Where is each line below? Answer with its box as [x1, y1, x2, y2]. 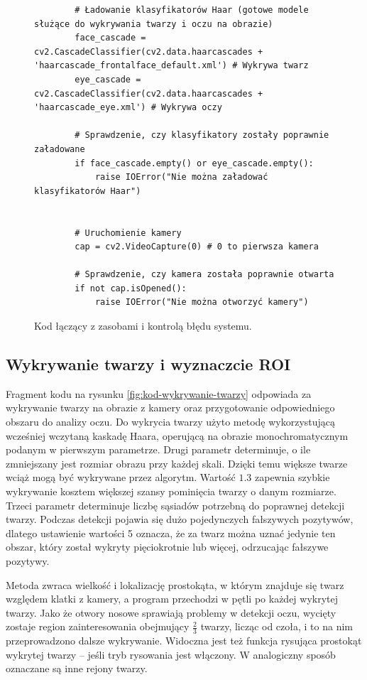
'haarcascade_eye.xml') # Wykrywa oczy [34, 102, 222, 113]
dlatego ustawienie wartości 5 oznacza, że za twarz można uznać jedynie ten [6, 525, 336, 540]
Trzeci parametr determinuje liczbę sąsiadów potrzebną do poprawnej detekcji [6, 497, 345, 512]
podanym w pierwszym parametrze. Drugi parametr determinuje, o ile [6, 442, 311, 457]
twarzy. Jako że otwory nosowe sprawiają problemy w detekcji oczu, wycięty [6, 605, 336, 620]
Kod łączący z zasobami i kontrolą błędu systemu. [34, 318, 252, 333]
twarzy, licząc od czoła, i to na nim [200, 619, 354, 634]
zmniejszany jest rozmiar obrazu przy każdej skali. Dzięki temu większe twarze [6, 455, 348, 470]
